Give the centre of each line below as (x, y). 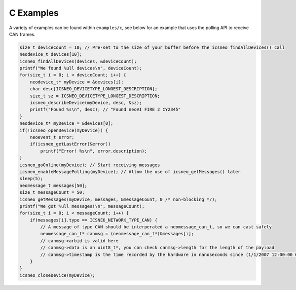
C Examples (34, 13)
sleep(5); (31, 179)
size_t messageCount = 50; (52, 193)
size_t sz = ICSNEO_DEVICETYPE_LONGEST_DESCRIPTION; (95, 96)
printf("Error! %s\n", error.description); (94, 151)
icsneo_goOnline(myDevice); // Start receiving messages (90, 165)
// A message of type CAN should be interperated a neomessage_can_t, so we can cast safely (156, 227)
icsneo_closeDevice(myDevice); (57, 275)
